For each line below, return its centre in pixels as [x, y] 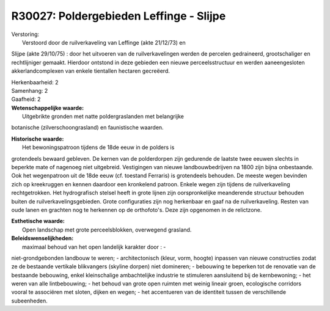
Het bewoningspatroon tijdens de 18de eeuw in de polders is [98, 147]
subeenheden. [30, 301]
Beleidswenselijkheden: [42, 238]
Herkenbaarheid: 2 [35, 82]
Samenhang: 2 [30, 90]
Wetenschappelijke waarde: [48, 108]
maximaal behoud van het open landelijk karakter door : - [94, 247]
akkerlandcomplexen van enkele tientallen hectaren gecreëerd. [91, 71]
